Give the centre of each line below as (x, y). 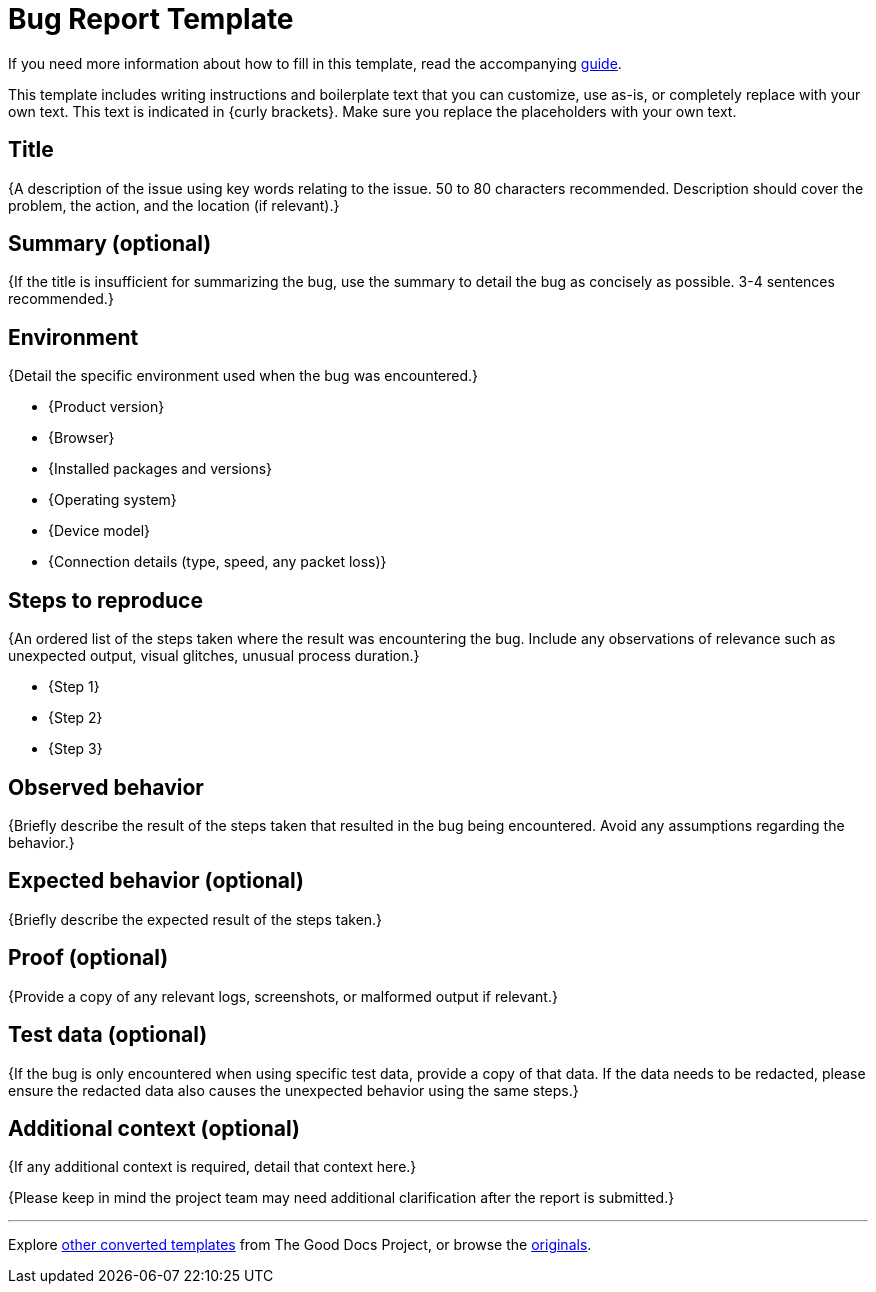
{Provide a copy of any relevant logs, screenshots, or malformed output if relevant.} (283, 996)
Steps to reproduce (105, 600)
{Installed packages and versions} (160, 469)
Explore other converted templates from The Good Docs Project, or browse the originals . (300, 1245)
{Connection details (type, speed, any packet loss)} (217, 562)
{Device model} (99, 531)
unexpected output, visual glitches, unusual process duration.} (214, 656)
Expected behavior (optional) (156, 881)
